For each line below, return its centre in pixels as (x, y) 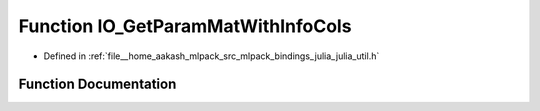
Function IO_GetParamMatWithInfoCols (185, 26)
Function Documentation (97, 84)
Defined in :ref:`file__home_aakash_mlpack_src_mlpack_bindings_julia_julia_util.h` (211, 56)
